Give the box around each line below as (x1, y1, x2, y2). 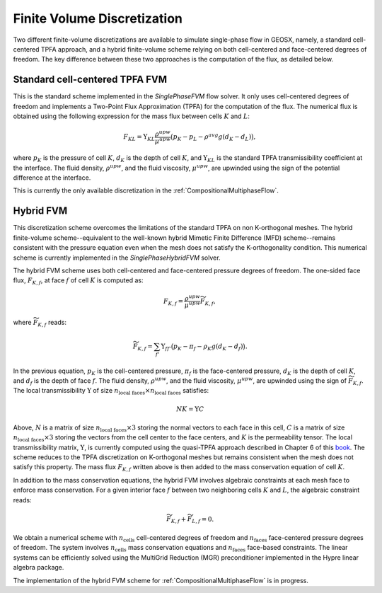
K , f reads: (37, 318, 67, 328)
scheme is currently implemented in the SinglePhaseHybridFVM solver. (13, 253, 221, 262)
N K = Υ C (175, 405, 204, 413)
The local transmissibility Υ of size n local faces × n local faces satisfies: (13, 386, 209, 396)
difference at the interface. (13, 173, 91, 182)
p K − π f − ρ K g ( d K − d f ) (173, 342, 243, 352)
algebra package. (13, 563, 64, 572)
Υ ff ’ (161, 342, 171, 352)
